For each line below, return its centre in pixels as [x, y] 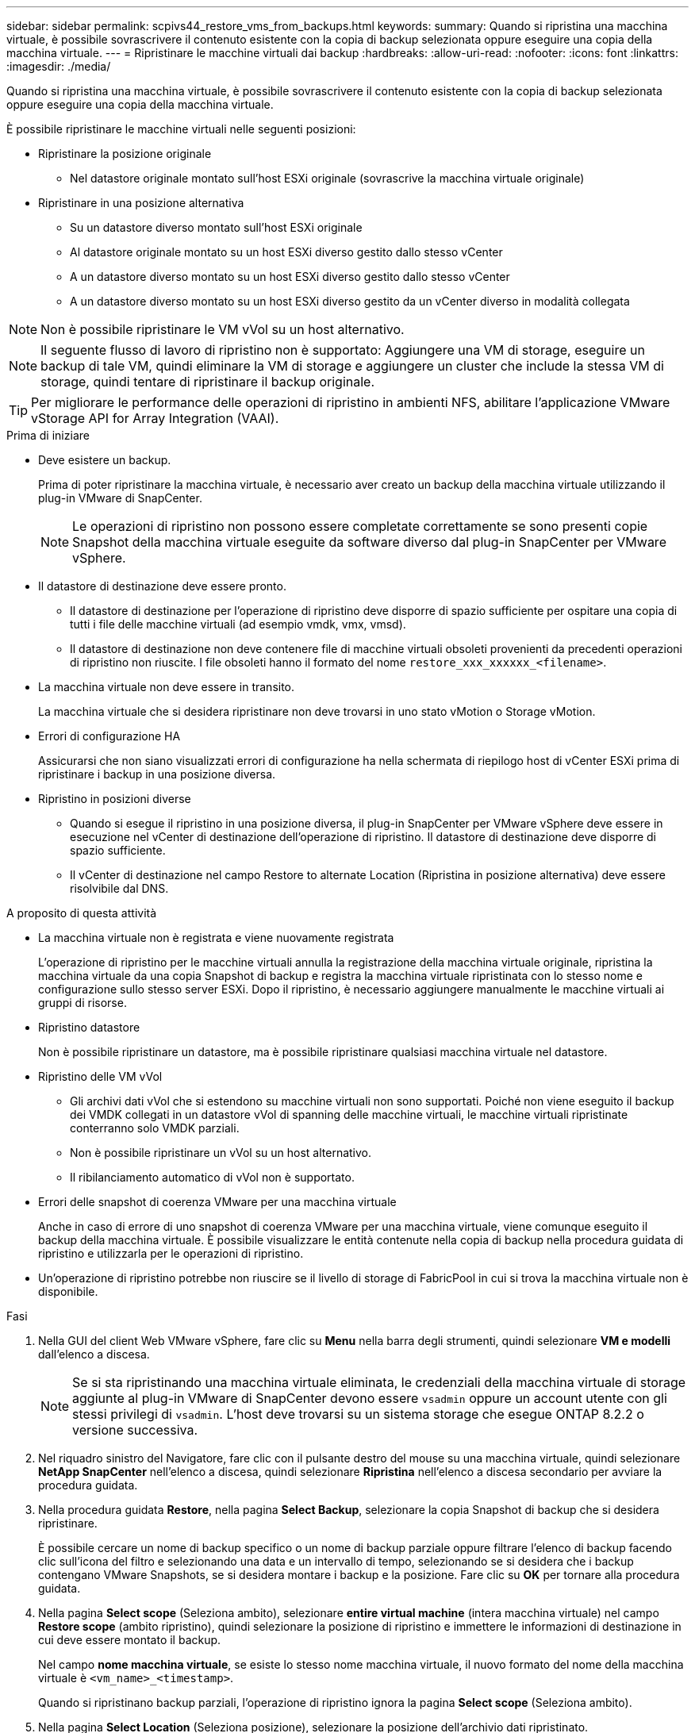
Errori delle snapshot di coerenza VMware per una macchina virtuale [217, 1202]
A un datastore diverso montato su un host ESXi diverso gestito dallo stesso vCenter [290, 277]
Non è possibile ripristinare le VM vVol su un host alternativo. [223, 329]
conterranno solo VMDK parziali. [155, 1128]
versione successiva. [135, 1430]
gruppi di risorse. [83, 1003]
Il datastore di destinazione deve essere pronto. [162, 586]
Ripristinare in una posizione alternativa [141, 203]
